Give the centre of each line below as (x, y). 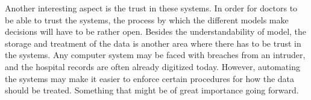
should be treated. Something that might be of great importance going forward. (152, 90)
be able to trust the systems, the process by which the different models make (147, 19)
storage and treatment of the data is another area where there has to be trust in (153, 43)
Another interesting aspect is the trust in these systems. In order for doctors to (151, 8)
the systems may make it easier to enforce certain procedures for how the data (150, 78)
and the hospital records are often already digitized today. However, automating (152, 66)
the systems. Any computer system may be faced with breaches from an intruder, (155, 55)
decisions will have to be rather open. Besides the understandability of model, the (156, 31)
